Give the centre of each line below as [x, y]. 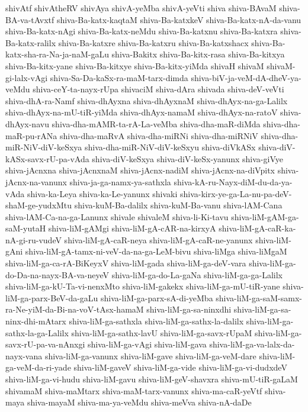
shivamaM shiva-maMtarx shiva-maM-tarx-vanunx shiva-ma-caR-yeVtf [134, 390]
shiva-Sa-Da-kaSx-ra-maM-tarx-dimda [119, 77]
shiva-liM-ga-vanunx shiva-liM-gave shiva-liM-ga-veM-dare [150, 355]
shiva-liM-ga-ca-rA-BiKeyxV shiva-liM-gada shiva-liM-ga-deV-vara [126, 263]
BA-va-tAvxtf [30, 19]
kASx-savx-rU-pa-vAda [47, 158]
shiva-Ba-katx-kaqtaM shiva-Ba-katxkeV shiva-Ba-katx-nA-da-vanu [179, 19]
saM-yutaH [26, 228]
